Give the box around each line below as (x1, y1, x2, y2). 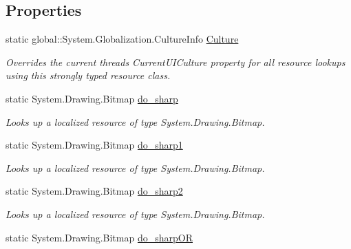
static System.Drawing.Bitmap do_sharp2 (6, 184, 183, 198)
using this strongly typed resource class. (6, 68, 171, 83)
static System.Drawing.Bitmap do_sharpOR (6, 230, 193, 244)
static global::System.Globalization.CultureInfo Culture (6, 32, 239, 46)
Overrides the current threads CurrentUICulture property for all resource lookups (6, 54, 345, 69)
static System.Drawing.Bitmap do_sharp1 (6, 138, 183, 152)
